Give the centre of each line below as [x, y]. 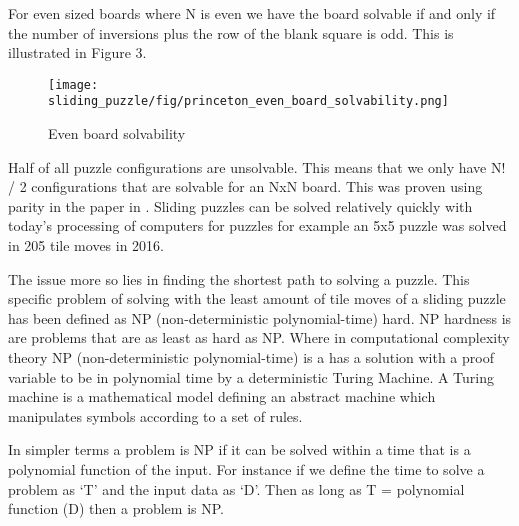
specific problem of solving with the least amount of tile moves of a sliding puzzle [257, 298]
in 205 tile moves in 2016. [86, 245]
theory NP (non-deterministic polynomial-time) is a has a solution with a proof [251, 357]
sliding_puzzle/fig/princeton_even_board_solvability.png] [248, 101]
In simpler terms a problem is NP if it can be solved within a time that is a [239, 449]
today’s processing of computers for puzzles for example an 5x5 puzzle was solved [257, 225]
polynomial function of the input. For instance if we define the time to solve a [246, 469]
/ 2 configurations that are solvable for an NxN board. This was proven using [245, 186]
